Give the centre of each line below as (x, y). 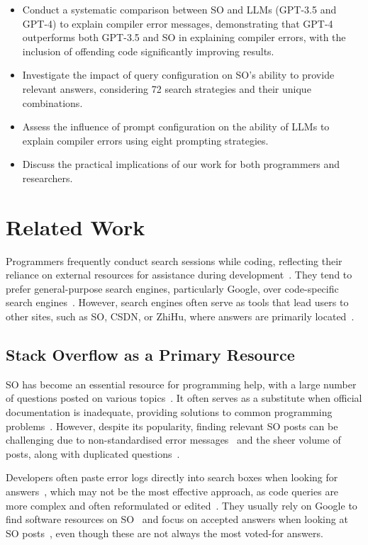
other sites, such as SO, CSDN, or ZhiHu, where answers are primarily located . (180, 316)
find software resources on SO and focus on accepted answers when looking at (177, 519)
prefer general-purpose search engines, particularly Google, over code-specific (172, 288)
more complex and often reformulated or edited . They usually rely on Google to (182, 505)
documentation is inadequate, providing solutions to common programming (169, 412)
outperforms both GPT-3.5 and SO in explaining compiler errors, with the (184, 37)
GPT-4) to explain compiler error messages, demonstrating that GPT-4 (178, 23)
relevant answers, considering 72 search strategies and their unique (167, 88)
